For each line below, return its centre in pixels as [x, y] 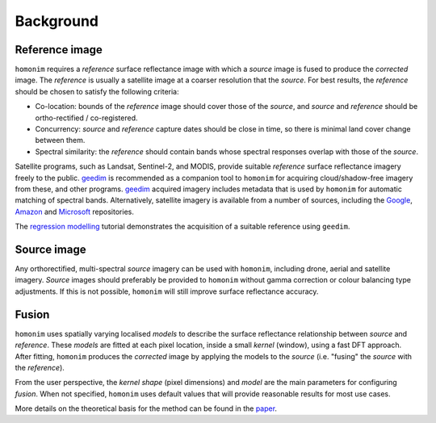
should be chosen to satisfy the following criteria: [97, 91]
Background [57, 21]
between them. [60, 140]
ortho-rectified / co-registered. [86, 118]
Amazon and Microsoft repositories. [75, 211]
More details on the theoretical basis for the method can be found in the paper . [146, 408]
